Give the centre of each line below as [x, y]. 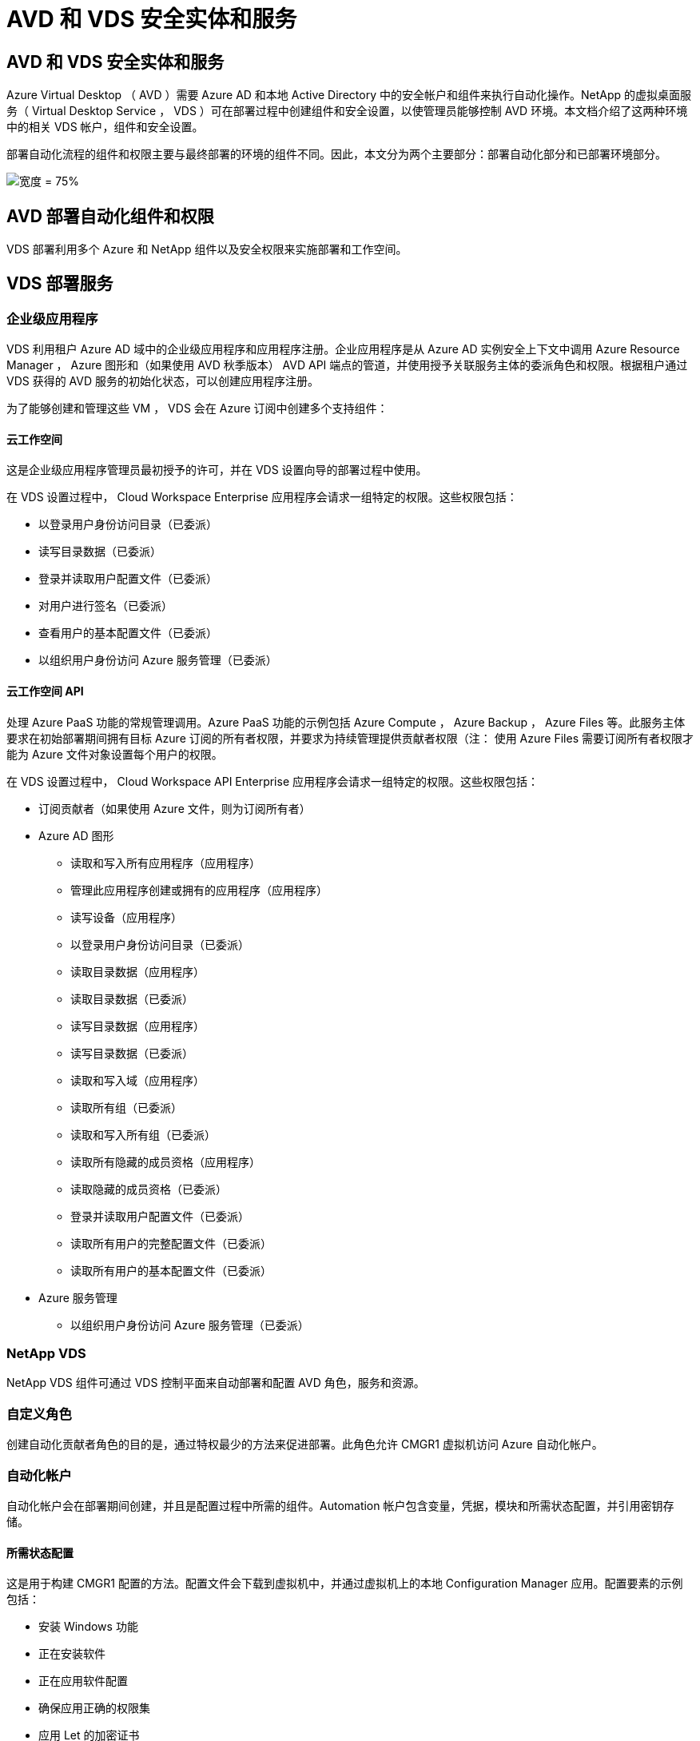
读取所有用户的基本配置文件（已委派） [171, 1270]
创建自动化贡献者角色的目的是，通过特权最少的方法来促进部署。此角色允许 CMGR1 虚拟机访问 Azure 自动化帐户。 [305, 1444]
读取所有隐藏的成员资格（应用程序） [165, 1161]
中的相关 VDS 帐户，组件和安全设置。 [105, 127]
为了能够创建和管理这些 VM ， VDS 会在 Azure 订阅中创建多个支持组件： [197, 408]
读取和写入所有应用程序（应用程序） [165, 863]
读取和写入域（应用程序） [137, 1080]
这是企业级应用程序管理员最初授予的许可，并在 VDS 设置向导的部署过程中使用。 [217, 470]
